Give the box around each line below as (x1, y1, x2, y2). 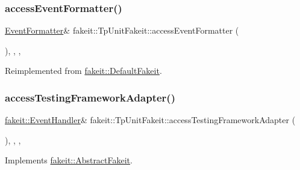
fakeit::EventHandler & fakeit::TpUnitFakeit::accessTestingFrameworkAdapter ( (5, 114, 296, 126)
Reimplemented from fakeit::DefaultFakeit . (5, 64, 162, 77)
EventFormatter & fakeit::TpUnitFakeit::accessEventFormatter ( (5, 24, 239, 37)
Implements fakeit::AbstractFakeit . (5, 154, 133, 166)
